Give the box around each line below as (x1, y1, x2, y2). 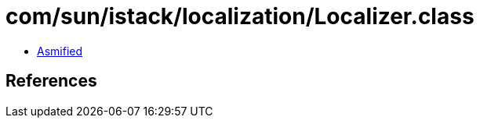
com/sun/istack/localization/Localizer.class (5, 3, 475, 30)
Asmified (37, 44, 83, 58)
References (5, 71, 97, 91)
